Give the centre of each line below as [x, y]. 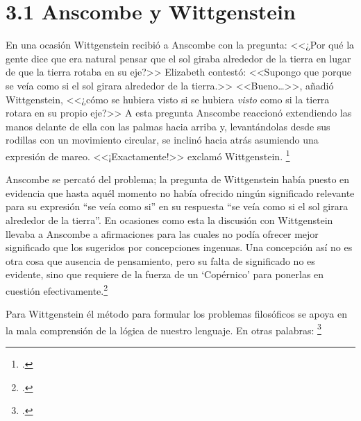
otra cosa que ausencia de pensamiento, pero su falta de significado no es [160, 260]
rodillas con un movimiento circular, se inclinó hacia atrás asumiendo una [162, 140]
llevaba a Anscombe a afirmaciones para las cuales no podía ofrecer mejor [162, 233]
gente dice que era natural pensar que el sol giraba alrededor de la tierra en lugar [178, 58]
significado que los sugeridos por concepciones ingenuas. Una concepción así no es [179, 247]
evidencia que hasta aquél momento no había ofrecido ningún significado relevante [180, 192]
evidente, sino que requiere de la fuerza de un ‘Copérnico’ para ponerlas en [165, 274]
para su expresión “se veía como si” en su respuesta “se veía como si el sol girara [177, 206]
